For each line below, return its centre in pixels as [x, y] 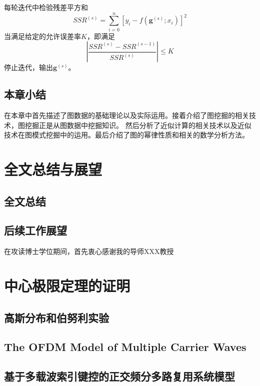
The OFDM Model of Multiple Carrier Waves [125, 347]
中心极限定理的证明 [67, 286]
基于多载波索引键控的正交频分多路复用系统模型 [119, 376]
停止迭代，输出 [28, 67]
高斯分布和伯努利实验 [56, 317]
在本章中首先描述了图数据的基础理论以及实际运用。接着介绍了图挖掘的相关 [126, 115]
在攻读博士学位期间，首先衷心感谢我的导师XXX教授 [89, 251]
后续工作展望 [35, 230]
